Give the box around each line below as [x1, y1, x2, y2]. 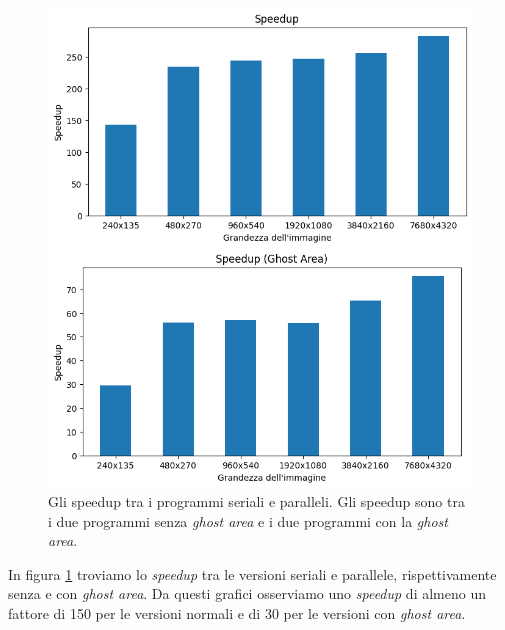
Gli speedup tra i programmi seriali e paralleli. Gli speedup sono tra [48, 491, 465, 512]
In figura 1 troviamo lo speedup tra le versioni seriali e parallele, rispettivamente [8, 563, 497, 584]
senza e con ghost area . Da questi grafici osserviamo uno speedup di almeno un [8, 583, 486, 604]
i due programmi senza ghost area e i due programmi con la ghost [48, 510, 448, 531]
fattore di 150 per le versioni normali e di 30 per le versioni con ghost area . [8, 603, 466, 624]
